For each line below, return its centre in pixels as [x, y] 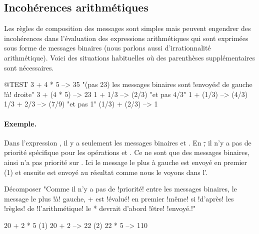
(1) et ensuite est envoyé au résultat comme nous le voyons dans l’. [106, 172]
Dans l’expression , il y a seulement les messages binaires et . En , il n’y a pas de [128, 142]
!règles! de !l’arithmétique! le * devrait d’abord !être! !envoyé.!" [100, 208]
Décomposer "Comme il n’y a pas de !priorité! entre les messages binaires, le [120, 189]
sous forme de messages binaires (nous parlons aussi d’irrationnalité [107, 48]
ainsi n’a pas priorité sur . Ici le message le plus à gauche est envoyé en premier [125, 162]
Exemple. [20, 123]
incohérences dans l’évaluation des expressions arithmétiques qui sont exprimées [126, 38]
